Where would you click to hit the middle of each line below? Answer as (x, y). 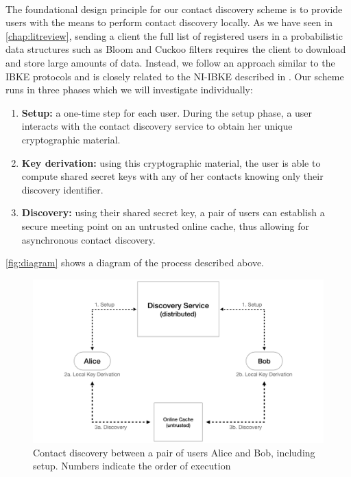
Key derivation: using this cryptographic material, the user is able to (171, 162)
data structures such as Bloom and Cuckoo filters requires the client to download (176, 49)
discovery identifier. (62, 189)
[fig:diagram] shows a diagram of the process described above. (135, 263)
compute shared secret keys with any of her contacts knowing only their (172, 176)
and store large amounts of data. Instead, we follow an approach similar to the (170, 62)
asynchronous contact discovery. (88, 239)
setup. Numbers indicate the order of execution (132, 466)
